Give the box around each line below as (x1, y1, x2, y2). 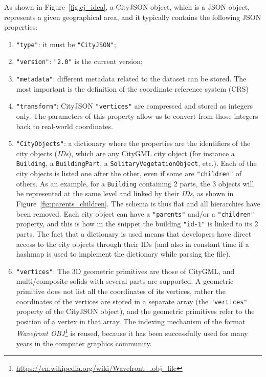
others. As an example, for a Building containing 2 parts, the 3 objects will (16, 178, 254, 188)
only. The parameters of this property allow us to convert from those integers (16, 111, 258, 121)
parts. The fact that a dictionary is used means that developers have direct (16, 228, 252, 239)
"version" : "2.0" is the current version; (16, 56, 143, 67)
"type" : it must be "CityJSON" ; (16, 38, 116, 49)
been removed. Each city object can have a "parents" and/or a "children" (16, 208, 255, 219)
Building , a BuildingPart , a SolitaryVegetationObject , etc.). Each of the (16, 158, 257, 169)
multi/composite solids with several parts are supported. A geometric (16, 276, 234, 286)
